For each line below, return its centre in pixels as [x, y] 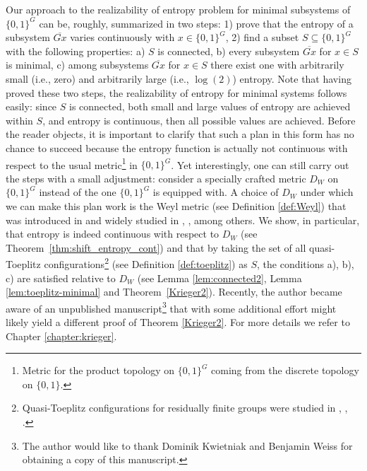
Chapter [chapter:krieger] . [61, 336]
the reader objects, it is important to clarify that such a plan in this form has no [180, 134]
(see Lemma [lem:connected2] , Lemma [219, 278]
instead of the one [78, 192]
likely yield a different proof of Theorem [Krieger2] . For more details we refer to [178, 322]
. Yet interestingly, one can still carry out [260, 164]
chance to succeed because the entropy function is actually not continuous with [177, 147]
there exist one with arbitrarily [277, 65]
